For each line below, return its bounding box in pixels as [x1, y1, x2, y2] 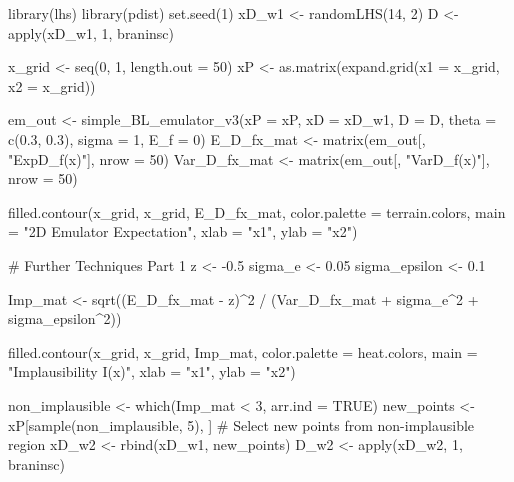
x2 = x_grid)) [8, 75, 96, 96]
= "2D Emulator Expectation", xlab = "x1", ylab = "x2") [8, 221, 358, 242]
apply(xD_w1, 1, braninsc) [8, 22, 175, 43]
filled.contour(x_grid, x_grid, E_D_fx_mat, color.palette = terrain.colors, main [8, 201, 506, 222]
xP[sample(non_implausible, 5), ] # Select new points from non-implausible [8, 414, 475, 435]
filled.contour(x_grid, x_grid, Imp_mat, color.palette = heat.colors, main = [8, 341, 478, 362]
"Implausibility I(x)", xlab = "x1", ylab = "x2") [8, 361, 296, 382]
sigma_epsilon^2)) [8, 308, 122, 329]
